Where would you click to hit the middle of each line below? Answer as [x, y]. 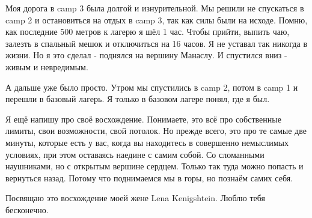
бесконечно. [27, 209]
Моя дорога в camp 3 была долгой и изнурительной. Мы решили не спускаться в [155, 8]
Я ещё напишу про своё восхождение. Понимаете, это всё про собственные [143, 119]
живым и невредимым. [47, 66]
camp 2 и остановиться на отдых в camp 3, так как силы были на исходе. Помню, [157, 20]
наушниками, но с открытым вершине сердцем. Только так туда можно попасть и [154, 166]
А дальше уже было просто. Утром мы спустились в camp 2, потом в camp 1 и [152, 87]
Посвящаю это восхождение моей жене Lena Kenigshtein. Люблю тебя [135, 198]
